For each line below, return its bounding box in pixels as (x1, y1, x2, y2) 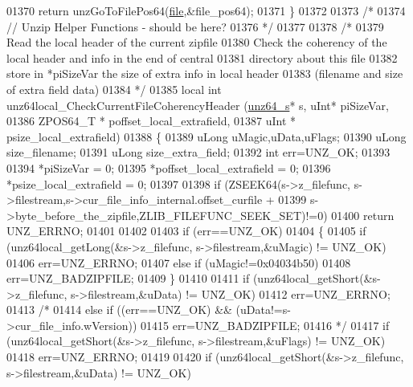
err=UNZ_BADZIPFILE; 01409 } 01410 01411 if (6, 270, 250, 287)
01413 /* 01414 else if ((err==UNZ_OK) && (6, 301, 232, 318)
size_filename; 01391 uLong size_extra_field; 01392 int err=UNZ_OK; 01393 (6, 144, 391, 161)
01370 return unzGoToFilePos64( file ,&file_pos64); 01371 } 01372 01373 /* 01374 (6, 2, 406, 18)
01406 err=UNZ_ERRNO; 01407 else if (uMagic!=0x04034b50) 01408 (6, 254, 351, 271)
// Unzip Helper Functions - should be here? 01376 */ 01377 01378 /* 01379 (6, 18, 384, 35)
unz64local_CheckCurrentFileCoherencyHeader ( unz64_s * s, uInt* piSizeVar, (6, 96, 389, 113)
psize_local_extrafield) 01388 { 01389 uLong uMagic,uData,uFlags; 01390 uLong (6, 128, 407, 145)
